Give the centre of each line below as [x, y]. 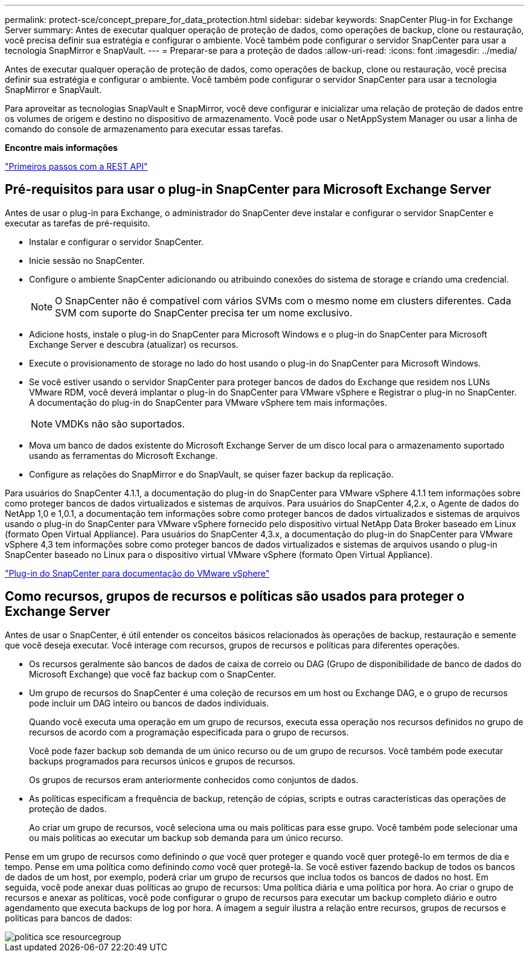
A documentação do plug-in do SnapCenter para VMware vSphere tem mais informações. [208, 402]
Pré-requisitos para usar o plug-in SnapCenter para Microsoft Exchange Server [248, 190]
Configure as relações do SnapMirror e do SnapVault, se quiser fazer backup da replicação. [211, 474]
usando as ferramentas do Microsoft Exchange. [123, 455]
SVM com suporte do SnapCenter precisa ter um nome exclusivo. [204, 312]
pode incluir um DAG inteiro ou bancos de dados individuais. [149, 703]
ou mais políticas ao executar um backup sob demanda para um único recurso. [186, 837]
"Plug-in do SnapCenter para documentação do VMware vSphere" [137, 573]
